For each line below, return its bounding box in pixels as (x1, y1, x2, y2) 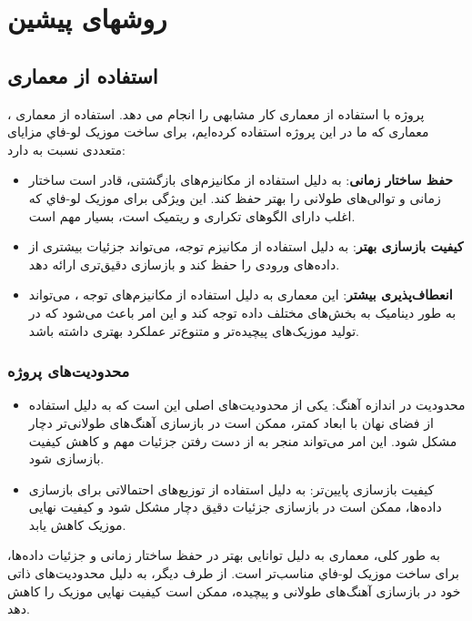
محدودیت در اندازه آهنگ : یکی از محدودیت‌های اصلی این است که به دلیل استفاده (28, 395, 466, 414)
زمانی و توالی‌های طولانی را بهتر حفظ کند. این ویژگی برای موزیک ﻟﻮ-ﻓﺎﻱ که (28, 188, 441, 207)
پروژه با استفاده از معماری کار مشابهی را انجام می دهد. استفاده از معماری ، (7, 104, 425, 123)
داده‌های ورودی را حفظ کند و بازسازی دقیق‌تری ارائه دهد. (28, 254, 340, 273)
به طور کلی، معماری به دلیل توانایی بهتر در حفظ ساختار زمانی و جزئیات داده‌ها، (7, 545, 440, 565)
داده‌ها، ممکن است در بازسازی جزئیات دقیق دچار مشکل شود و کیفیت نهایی (28, 497, 442, 516)
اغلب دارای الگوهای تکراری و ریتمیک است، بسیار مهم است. (28, 206, 356, 225)
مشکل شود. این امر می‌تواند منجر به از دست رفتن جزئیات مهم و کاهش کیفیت (28, 431, 457, 450)
